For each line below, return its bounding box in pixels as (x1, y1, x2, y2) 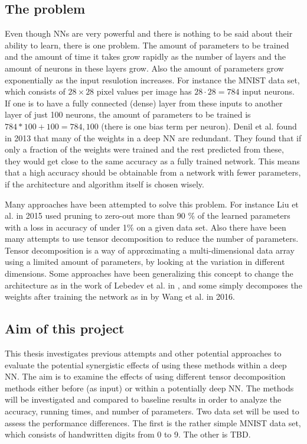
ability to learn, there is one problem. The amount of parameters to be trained (5, 38, 289, 51)
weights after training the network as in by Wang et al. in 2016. (5, 290, 235, 303)
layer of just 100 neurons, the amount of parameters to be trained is (5, 108, 251, 121)
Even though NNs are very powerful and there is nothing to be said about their (5, 27, 293, 40)
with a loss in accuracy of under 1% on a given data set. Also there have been (5, 221, 286, 233)
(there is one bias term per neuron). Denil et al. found (101, 119, 297, 132)
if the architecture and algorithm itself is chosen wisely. (5, 177, 204, 190)
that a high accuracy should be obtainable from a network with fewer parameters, (5, 166, 301, 179)
